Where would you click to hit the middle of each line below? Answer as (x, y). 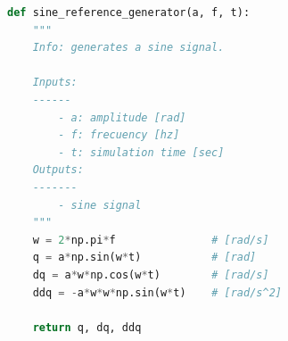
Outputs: (58, 170)
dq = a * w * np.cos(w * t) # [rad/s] (151, 274)
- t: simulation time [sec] (141, 152)
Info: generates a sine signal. (128, 48)
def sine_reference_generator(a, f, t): (129, 12)
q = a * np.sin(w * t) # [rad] (144, 258)
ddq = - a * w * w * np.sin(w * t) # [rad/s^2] (157, 292)
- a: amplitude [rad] (122, 117)
